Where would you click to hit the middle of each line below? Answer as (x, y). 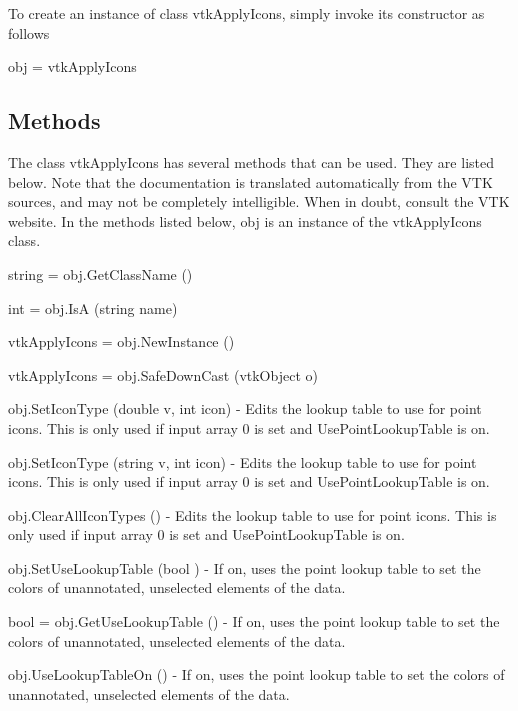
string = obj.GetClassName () (100, 273)
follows (29, 32)
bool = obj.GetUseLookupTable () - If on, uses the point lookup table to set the (254, 621)
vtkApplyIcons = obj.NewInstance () (121, 341)
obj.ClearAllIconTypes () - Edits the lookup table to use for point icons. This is (252, 514)
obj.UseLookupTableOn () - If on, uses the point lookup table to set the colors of (256, 674)
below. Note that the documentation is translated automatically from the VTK (250, 181)
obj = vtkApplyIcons (72, 66)
